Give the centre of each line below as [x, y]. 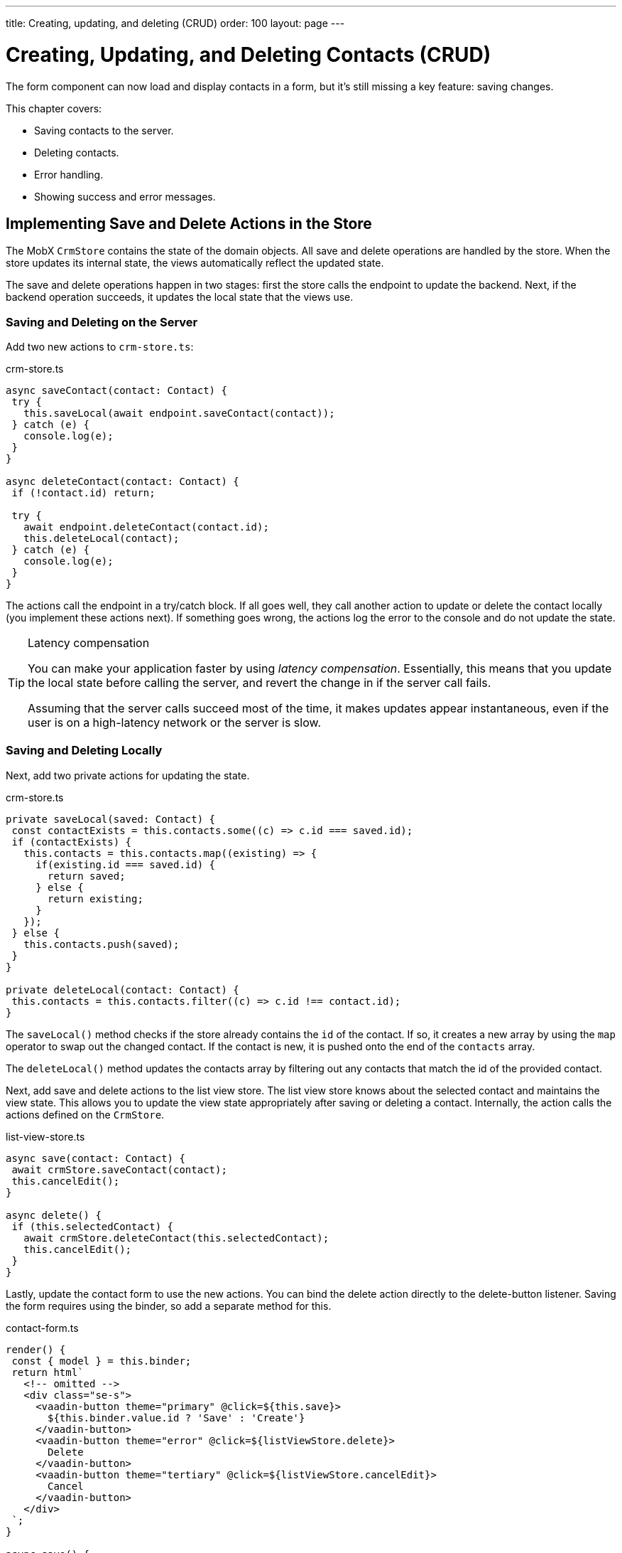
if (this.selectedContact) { [93, 1226]
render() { [36, 1349]
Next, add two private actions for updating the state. [128, 775]
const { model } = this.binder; [102, 1361]
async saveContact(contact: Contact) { [116, 391]
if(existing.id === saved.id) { [126, 864]
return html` [48, 1372]
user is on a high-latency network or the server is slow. [175, 723]
